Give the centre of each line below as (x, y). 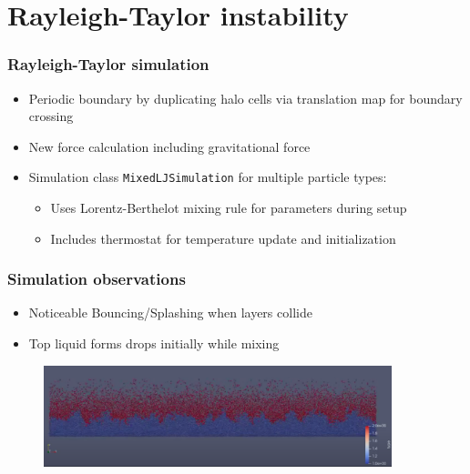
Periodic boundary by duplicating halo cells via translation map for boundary (245, 98)
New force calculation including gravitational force (169, 146)
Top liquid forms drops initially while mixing (154, 343)
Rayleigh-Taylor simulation (108, 64)
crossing (51, 116)
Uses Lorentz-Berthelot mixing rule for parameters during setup (229, 208)
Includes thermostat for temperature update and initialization (223, 238)
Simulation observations (97, 279)
